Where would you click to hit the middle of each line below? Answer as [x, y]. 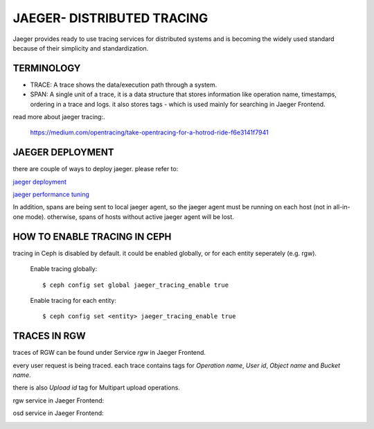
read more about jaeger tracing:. [59, 117]
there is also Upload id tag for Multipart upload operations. [96, 387]
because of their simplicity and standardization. [81, 48]
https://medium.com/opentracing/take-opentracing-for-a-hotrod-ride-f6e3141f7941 [150, 132]
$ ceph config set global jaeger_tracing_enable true [135, 285]
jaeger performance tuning [51, 195]
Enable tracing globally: [64, 269]
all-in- [341, 207]
